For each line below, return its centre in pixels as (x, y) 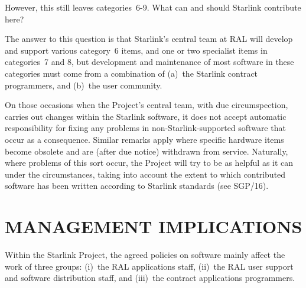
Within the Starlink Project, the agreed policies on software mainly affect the (145, 255)
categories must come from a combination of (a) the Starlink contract (131, 73)
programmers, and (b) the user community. (84, 85)
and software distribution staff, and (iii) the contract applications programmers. (150, 278)
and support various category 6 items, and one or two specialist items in (136, 50)
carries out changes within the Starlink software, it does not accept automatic (146, 116)
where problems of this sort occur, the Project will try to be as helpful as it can (149, 163)
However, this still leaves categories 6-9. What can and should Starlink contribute (153, 7)
